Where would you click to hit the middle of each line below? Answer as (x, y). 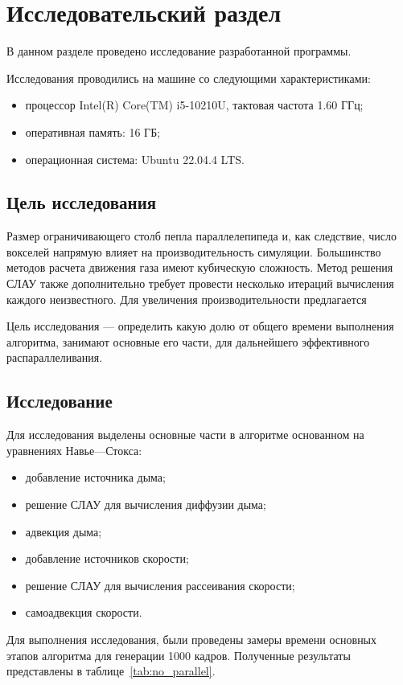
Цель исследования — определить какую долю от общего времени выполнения (200, 326)
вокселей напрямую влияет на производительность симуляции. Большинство (194, 251)
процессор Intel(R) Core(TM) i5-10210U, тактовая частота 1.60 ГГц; (194, 105)
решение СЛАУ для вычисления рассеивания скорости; (160, 585)
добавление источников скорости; (107, 558)
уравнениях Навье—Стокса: (74, 450)
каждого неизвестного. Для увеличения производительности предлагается (187, 299)
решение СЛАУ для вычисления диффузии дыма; (146, 505)
